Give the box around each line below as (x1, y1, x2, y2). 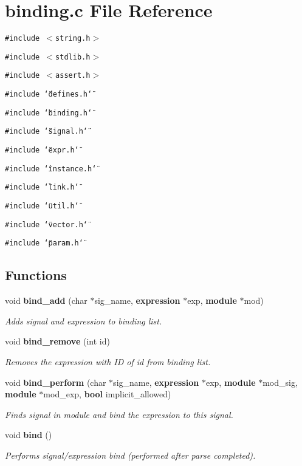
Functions (5, 266, 67, 284)
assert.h (55, 71, 91, 80)
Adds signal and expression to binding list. (5, 314, 162, 327)
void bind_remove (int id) (5, 335, 110, 348)
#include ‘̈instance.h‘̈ (5, 164, 97, 173)
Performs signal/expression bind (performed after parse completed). (5, 448, 256, 461)
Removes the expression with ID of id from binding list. (5, 355, 211, 368)
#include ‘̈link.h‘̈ (5, 183, 79, 192)
